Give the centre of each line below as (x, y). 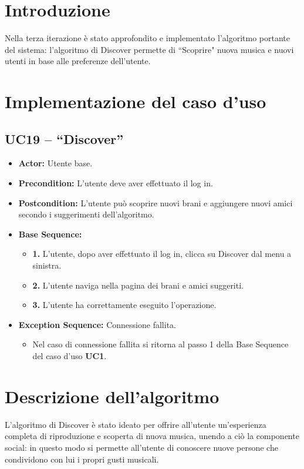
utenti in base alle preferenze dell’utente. (78, 61)
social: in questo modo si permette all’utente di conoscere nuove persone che (141, 447)
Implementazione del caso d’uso (136, 101)
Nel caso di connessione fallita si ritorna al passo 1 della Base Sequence (161, 344)
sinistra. (47, 265)
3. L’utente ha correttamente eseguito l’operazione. (124, 305)
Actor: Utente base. (55, 163)
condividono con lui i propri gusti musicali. (82, 459)
